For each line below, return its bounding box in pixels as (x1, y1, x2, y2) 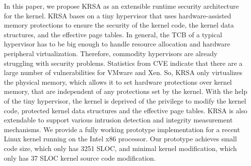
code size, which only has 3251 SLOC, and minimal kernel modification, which (4, 143, 237, 153)
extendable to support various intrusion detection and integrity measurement (4, 115, 233, 125)
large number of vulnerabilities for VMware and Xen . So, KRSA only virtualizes (4, 67, 243, 77)
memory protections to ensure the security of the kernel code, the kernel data (4, 20, 234, 30)
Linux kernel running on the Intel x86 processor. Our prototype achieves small (4, 134, 237, 144)
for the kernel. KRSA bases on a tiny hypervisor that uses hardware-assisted (4, 10, 232, 20)
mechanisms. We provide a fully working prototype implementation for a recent (4, 124, 240, 134)
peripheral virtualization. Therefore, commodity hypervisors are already (4, 48, 218, 58)
